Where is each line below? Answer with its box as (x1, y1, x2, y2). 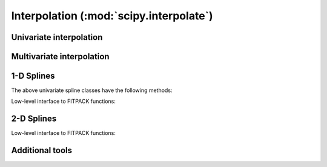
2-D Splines (11, 114, 57, 124)
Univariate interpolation (11, 32, 103, 42)
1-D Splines (11, 71, 55, 81)
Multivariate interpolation (11, 51, 110, 62)
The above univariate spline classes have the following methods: (11, 87, 173, 94)
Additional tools (11, 145, 73, 156)
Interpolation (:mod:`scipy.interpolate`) (11, 9, 213, 22)
